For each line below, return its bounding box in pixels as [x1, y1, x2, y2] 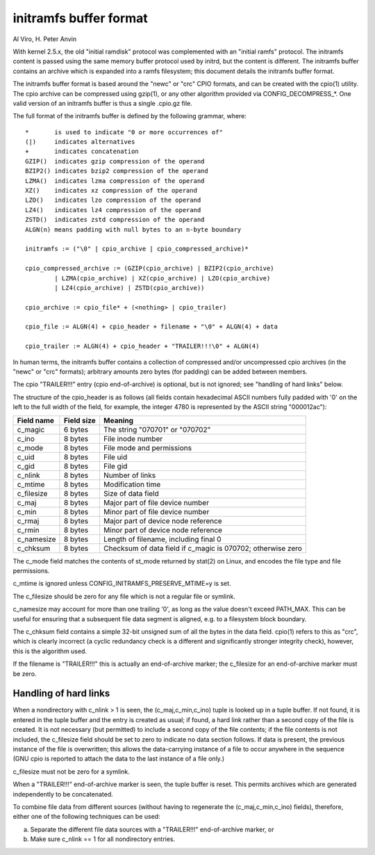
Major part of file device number [103, 497, 210, 507]
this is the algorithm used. [12, 647, 87, 655]
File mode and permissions [103, 442, 192, 452]
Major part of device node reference [103, 516, 222, 525]
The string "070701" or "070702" [103, 424, 211, 434]
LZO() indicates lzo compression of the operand [25, 196, 201, 205]
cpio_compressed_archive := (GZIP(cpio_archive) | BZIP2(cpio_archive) [25, 264, 274, 273]
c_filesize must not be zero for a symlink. [12, 767, 130, 776]
